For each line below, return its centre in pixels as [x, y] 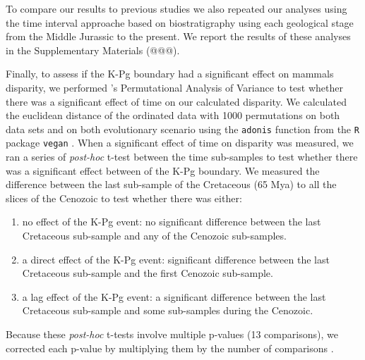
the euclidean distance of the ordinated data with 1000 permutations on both [173, 115]
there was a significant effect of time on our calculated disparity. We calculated [176, 101]
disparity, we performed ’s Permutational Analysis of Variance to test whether [174, 87]
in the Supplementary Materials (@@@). [93, 50]
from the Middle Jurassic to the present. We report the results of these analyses [178, 36]
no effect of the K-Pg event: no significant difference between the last [172, 222]
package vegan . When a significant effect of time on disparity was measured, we [180, 143]
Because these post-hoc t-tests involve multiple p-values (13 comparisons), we [172, 334]
